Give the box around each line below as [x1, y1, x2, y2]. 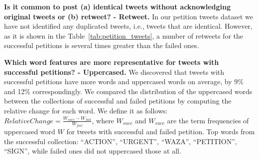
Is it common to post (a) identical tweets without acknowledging [4, 1, 231, 11]
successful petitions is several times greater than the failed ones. [4, 40, 199, 51]
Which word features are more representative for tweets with [4, 56, 219, 67]
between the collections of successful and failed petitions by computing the [4, 96, 232, 106]
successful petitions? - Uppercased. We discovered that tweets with [4, 66, 225, 77]
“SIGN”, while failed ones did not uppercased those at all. [4, 146, 181, 156]
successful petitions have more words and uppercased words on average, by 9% [4, 76, 244, 87]
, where [92, 115, 114, 125]
